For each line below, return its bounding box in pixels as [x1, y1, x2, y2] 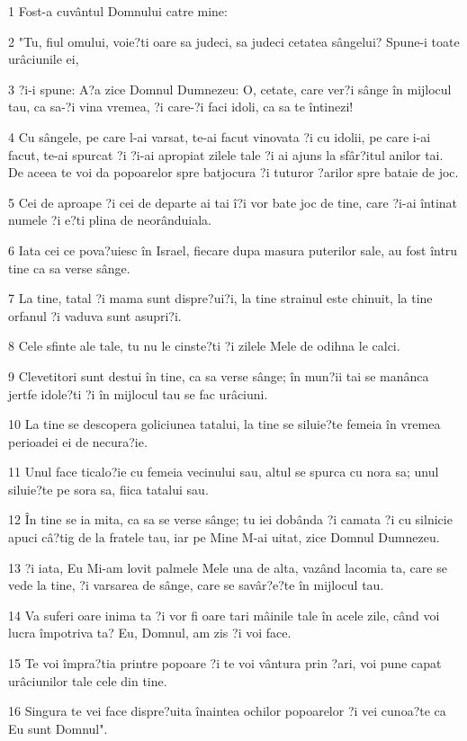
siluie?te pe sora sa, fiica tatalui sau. [8, 479, 209, 498]
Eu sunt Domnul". [8, 719, 108, 737]
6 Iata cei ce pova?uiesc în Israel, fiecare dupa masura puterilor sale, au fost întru [8, 240, 458, 259]
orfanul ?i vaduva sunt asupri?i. [8, 306, 182, 325]
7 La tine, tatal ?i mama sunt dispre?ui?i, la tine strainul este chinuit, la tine [8, 289, 433, 308]
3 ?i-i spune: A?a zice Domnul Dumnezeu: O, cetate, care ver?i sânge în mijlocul [8, 79, 452, 98]
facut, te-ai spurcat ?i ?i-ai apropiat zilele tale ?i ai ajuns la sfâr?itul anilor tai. [8, 145, 444, 164]
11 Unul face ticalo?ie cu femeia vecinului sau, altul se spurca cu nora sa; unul [8, 462, 439, 481]
